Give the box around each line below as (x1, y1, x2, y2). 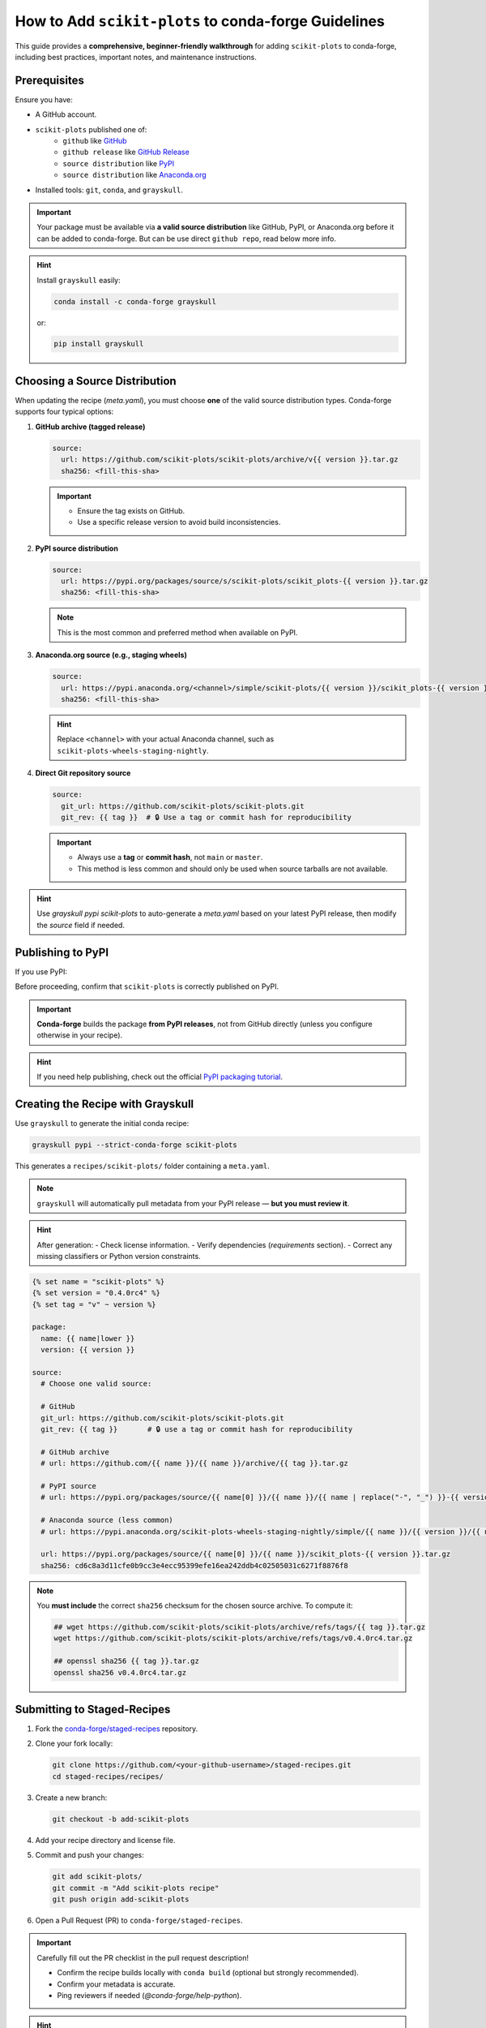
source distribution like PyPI (62, 158, 174, 168)
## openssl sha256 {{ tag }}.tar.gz (53, 1656, 200, 1666)
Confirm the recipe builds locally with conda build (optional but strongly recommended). (57, 1968, 360, 1978)
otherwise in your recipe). (36, 1030, 123, 1040)
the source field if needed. (36, 920, 126, 930)
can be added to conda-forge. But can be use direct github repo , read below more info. (36, 234, 336, 243)
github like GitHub (62, 136, 127, 146)
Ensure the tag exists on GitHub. (77, 505, 185, 515)
